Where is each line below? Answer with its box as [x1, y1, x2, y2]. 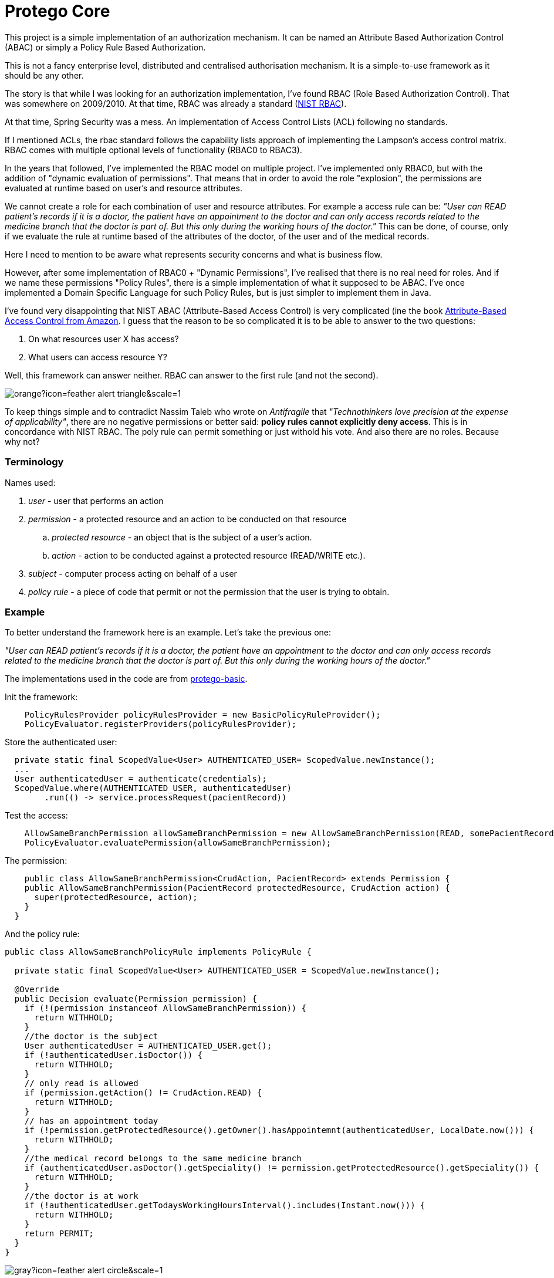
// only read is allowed [24, 1078, 138, 1088]
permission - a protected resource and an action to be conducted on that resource [28, 513, 347, 524]
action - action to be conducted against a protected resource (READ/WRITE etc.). [52, 550, 366, 560]
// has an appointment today [24, 1116, 158, 1126]
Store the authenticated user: [5, 737, 117, 748]
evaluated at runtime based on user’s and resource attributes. [5, 182, 242, 193]
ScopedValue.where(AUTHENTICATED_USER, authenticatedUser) [14, 783, 292, 793]
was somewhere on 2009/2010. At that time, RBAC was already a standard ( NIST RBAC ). [5, 98, 347, 109]
